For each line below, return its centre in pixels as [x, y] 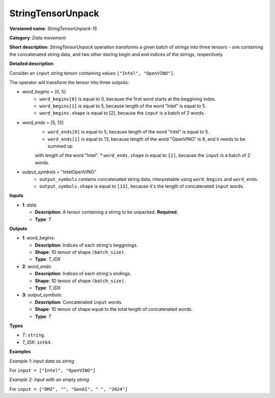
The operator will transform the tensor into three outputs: [69, 82]
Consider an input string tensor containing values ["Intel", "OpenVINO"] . [92, 73]
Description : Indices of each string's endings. [83, 274]
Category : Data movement [38, 38]
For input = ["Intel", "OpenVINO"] [52, 370]
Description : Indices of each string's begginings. [86, 245]
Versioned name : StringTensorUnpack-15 [53, 29]
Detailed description [31, 64]
